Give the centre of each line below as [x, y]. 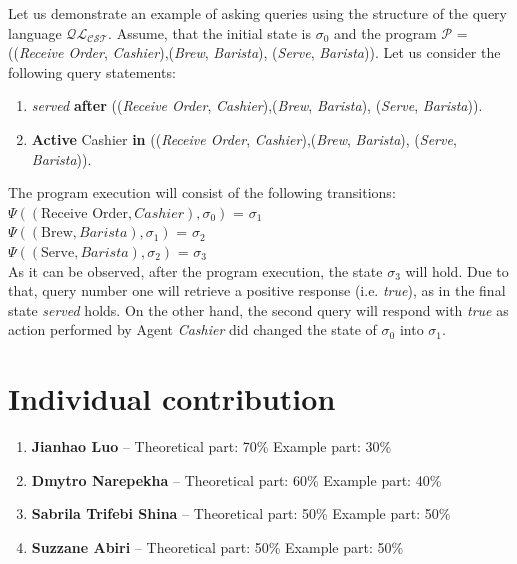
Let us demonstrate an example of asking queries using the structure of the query [257, 13]
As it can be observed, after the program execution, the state [195, 270]
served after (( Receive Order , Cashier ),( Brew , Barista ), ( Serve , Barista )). [257, 105]
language [35, 32]
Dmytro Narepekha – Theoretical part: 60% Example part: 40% [236, 479]
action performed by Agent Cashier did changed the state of [192, 329]
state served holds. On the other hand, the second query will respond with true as [258, 309]
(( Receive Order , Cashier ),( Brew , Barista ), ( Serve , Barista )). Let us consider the [254, 52]
